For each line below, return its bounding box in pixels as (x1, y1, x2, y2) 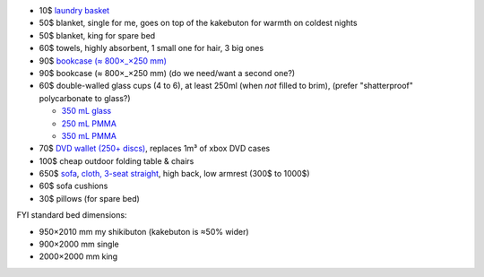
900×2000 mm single (39, 238, 120, 250)
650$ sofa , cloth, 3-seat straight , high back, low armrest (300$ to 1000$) (39, 169, 310, 179)
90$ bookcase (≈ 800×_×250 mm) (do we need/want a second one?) (39, 67, 296, 78)
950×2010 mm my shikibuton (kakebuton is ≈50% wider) (39, 226, 250, 237)
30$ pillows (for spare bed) (39, 193, 141, 203)
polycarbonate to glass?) (39, 92, 131, 103)
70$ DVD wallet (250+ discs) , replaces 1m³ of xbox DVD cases (39, 143, 271, 154)
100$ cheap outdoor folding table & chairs (39, 155, 194, 166)
